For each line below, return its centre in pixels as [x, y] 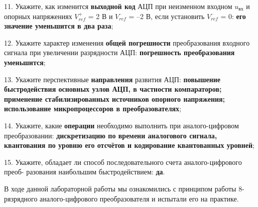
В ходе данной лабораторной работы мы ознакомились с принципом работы [120, 188]
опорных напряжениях [38, 16]
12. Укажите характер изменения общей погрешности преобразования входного [127, 42]
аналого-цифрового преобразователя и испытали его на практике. [139, 198]
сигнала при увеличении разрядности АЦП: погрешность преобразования [119, 52]
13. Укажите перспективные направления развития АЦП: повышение [112, 79]
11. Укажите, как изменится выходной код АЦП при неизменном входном [118, 6]
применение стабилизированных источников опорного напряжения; [115, 98]
